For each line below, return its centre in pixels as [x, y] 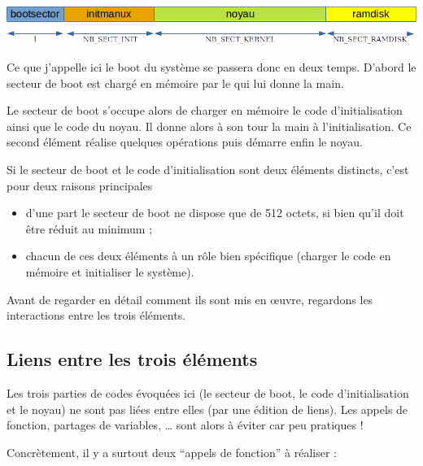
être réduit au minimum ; [89, 228]
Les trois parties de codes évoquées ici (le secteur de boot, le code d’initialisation [208, 392]
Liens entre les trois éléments [132, 359]
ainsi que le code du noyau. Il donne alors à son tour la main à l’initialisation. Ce [209, 126]
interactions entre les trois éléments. [96, 315]
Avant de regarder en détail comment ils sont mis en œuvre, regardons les [190, 299]
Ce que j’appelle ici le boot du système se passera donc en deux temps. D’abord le [211, 67]
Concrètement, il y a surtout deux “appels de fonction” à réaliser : [172, 452]
